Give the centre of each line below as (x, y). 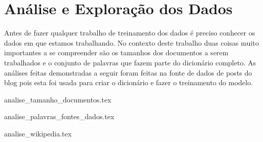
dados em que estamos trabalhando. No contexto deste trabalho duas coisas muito (131, 42)
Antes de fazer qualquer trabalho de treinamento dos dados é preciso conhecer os (130, 33)
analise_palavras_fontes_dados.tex (59, 116)
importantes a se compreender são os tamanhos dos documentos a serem (116, 52)
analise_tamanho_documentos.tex (58, 99)
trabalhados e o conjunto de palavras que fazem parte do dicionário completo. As (130, 62)
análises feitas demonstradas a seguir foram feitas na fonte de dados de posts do (128, 72)
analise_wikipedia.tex (38, 133)
